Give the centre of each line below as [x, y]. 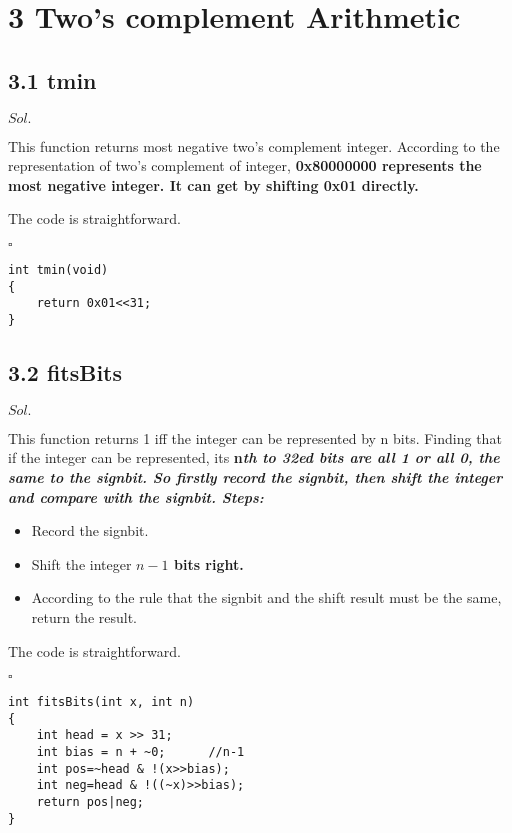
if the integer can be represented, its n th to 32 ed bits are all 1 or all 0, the [254, 457]
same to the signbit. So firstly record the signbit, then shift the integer [255, 476]
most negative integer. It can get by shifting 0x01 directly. [213, 184]
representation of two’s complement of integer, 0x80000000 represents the [245, 165]
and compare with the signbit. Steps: [136, 496]
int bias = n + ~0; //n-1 [140, 752]
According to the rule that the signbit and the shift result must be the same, [266, 597]
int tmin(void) [58, 269]
